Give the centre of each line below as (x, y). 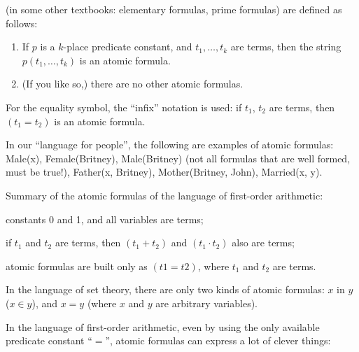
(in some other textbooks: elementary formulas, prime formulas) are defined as (174, 9)
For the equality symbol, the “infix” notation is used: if (124, 107)
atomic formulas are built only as (77, 266)
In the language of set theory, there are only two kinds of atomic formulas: (165, 289)
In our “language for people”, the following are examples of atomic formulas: (170, 145)
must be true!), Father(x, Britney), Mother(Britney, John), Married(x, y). (164, 172)
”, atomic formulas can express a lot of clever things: (218, 340)
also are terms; (263, 242)
